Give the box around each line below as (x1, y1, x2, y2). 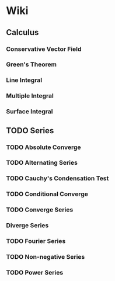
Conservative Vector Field (6, 45, 82, 53)
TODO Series (6, 126, 54, 136)
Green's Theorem (6, 60, 57, 68)
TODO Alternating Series (6, 159, 78, 167)
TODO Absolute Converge (6, 143, 81, 151)
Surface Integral (6, 107, 53, 116)
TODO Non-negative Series (6, 252, 85, 261)
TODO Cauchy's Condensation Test (6, 174, 109, 182)
